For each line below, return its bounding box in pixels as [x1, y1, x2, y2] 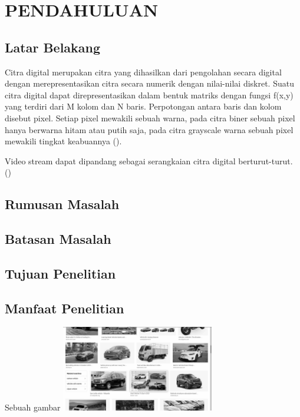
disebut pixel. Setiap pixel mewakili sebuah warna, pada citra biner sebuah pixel [5, 111, 295, 124]
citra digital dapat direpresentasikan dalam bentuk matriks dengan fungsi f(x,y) [5, 88, 294, 101]
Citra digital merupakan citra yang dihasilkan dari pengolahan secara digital [5, 65, 282, 78]
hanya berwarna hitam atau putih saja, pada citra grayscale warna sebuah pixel [5, 123, 294, 135]
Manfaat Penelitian [5, 299, 124, 317]
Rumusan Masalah [5, 195, 120, 213]
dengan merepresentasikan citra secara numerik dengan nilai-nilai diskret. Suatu [5, 77, 294, 90]
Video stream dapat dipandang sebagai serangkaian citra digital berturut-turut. [5, 154, 293, 167]
